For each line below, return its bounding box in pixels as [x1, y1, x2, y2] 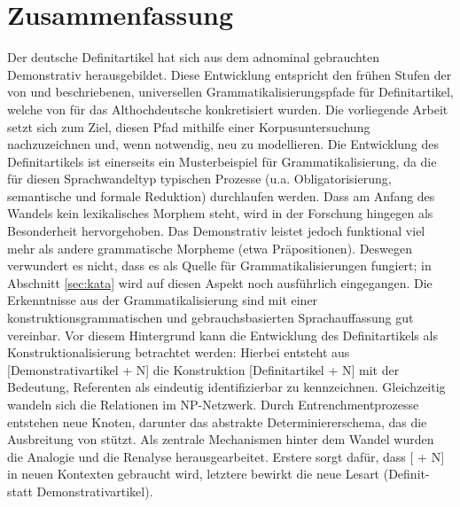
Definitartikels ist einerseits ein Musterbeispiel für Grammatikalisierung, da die [7, 152, 437, 170]
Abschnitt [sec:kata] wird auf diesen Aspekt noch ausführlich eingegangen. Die [7, 273, 433, 292]
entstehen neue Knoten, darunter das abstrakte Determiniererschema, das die [7, 412, 427, 431]
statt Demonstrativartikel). [7, 481, 153, 500]
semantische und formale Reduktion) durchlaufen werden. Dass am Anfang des [7, 186, 435, 205]
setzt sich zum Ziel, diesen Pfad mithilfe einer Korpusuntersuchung [7, 117, 370, 136]
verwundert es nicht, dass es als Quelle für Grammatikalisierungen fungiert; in [7, 256, 432, 275]
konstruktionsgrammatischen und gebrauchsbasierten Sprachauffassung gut [7, 308, 414, 327]
